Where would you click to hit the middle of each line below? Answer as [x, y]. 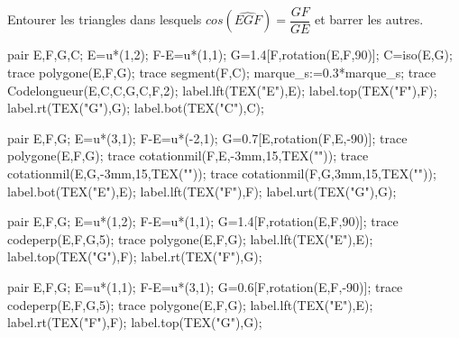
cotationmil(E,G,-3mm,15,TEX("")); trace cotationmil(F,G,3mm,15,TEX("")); [222, 174]
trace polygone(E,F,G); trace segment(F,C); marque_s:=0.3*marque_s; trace [222, 73]
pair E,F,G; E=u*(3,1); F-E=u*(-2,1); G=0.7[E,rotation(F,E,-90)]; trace [207, 137]
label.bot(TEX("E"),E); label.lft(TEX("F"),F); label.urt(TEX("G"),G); [202, 191]
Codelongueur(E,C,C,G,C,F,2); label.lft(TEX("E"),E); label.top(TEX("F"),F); [222, 90]
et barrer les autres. [369, 19]
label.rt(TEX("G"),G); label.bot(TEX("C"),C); [136, 108]
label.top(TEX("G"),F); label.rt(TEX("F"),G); [135, 256]
